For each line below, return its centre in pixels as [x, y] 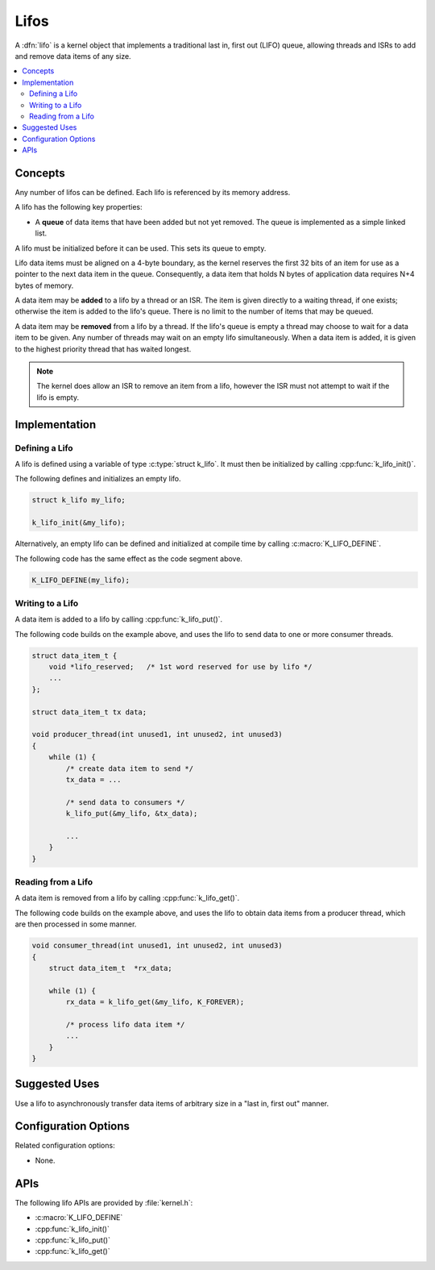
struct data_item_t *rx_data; [110, 968]
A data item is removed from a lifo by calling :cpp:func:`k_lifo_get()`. [127, 898]
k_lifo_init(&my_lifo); [79, 523]
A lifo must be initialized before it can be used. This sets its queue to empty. [141, 248]
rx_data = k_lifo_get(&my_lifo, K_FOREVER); [155, 1002]
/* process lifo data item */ [125, 1024]
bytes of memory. [44, 285]
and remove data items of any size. [73, 56]
